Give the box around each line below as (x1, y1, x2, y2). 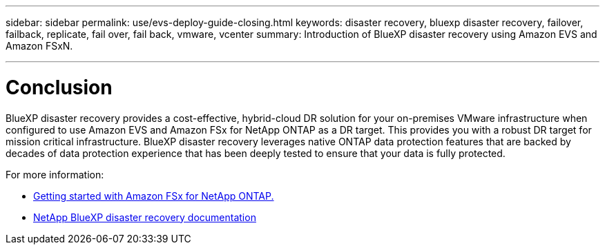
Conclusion (6, 75, 113, 99)
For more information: (6, 168, 104, 180)
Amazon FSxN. (6, 40, 73, 52)
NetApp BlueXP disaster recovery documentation (33, 211, 256, 223)
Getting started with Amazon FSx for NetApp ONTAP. (33, 189, 274, 202)
